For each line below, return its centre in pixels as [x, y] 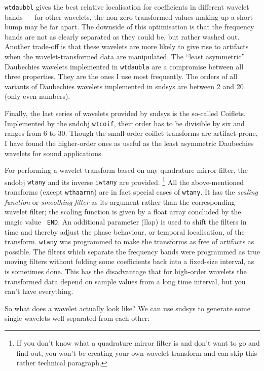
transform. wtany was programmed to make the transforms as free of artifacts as [129, 242]
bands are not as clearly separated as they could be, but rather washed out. [122, 36]
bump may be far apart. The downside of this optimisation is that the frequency [129, 27]
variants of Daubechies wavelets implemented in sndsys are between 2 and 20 [124, 86]
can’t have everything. [39, 291]
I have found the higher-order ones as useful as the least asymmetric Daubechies [129, 143]
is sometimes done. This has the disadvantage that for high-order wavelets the [126, 271]
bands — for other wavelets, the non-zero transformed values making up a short [129, 16]
